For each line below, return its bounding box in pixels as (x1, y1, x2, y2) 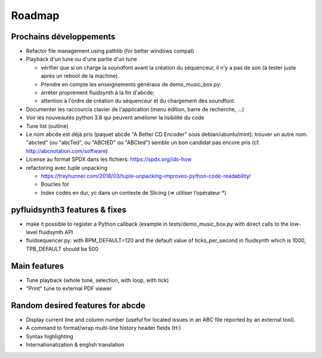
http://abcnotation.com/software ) (26, 147, 108, 154)
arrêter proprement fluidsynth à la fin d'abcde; (41, 89, 155, 96)
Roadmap (11, 9, 60, 22)
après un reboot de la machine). (41, 72, 119, 80)
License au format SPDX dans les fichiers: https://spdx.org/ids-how (26, 155, 192, 163)
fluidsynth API (39, 229, 73, 235)
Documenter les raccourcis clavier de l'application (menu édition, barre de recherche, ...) (26, 105, 244, 113)
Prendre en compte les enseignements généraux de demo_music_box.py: (41, 80, 222, 88)
